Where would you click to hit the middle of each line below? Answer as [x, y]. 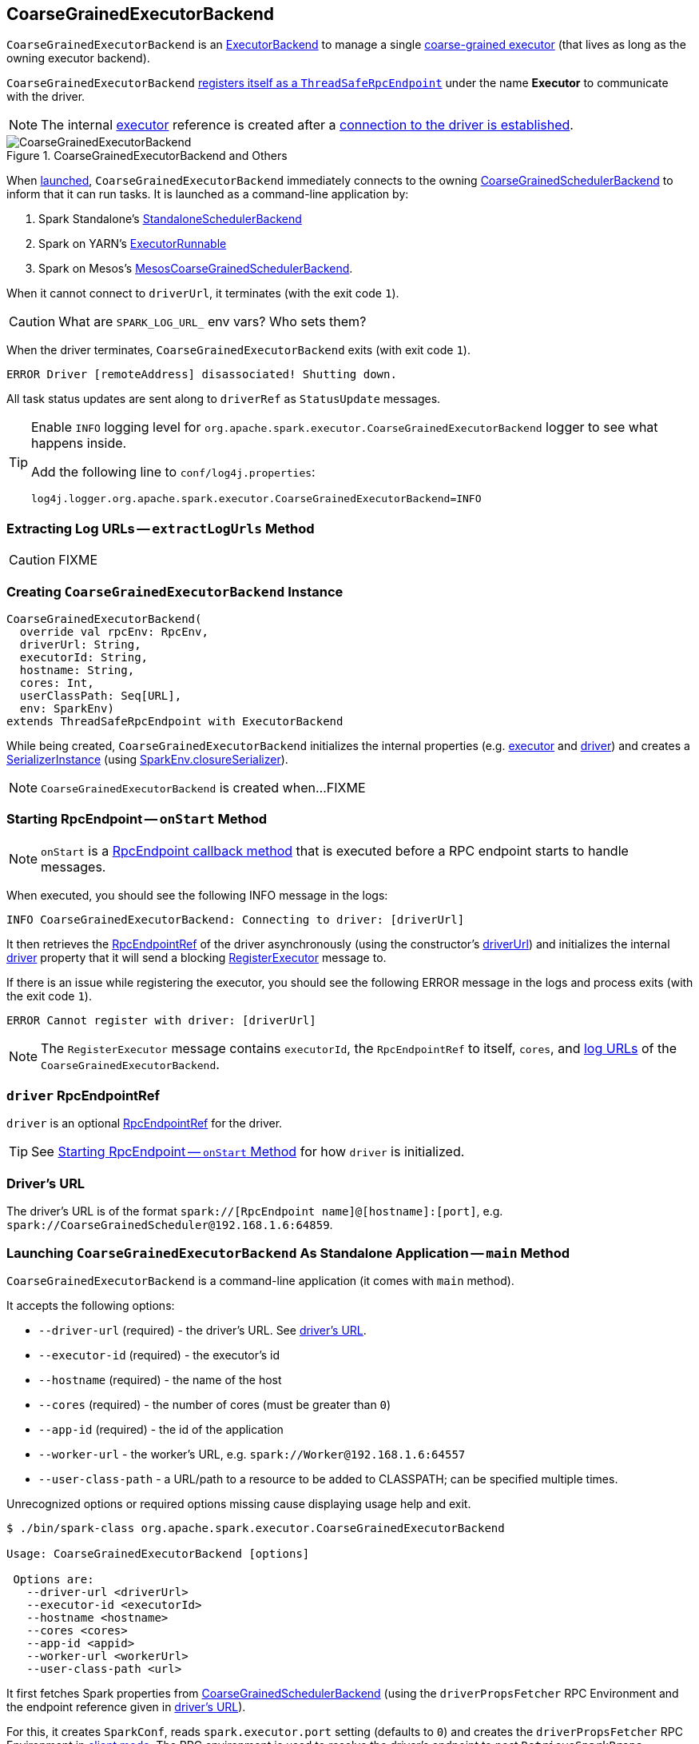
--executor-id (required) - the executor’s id [159, 1355]
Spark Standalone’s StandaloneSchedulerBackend [170, 219]
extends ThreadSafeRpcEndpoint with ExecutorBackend [175, 721]
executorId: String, [84, 657]
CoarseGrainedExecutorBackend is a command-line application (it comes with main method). [260, 1280]
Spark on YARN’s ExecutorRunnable [133, 244]
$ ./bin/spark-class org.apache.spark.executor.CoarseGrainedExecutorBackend [256, 1528]
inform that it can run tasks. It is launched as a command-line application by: [208, 194]
